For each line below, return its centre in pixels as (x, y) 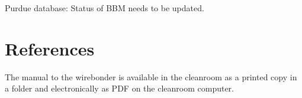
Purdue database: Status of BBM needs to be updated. (105, 8)
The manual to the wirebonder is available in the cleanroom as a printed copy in (151, 76)
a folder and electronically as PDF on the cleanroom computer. (119, 88)
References (50, 48)
